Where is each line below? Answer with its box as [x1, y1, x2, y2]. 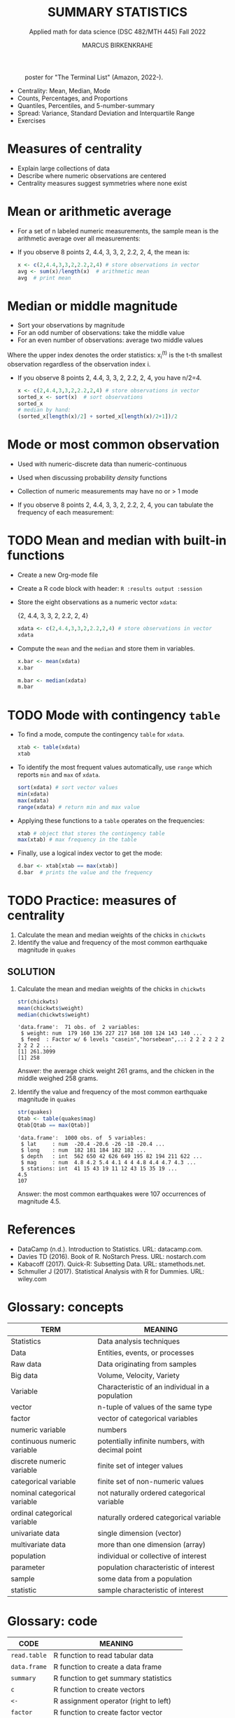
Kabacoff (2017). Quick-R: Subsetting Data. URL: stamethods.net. [17, 1260, 206, 1268]
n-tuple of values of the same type [97, 1402, 213, 1412]
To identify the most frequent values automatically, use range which [17, 763, 213, 772]
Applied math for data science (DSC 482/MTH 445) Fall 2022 [29, 27, 206, 36]
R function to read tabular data [53, 1650, 154, 1660]
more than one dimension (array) [97, 1539, 206, 1549]
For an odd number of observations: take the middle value [17, 329, 185, 337]
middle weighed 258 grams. [17, 1074, 99, 1083]
